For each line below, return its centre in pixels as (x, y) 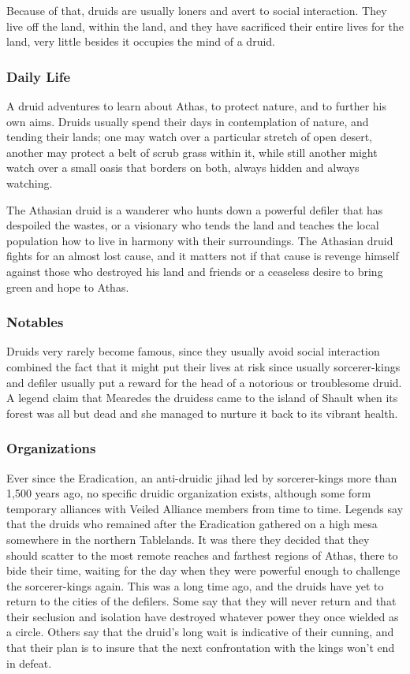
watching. (30, 182)
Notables (35, 322)
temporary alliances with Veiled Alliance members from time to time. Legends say (205, 508)
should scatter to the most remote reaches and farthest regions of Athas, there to (202, 555)
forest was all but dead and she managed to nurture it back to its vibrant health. (202, 413)
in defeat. (29, 663)
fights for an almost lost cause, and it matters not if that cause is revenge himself (203, 256)
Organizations (51, 448)
